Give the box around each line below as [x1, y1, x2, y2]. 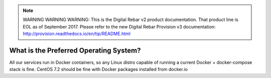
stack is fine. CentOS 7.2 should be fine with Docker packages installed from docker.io [9, 66, 188, 72]
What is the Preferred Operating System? [9, 46, 141, 54]
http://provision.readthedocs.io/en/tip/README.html [23, 30, 130, 37]
